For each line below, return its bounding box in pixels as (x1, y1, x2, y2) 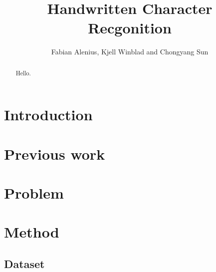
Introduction (4, 104, 93, 125)
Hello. (15, 68, 31, 77)
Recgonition (88, 17, 172, 38)
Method (4, 222, 59, 242)
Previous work (4, 143, 105, 164)
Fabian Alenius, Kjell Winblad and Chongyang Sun (51, 46, 209, 57)
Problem (4, 183, 64, 203)
